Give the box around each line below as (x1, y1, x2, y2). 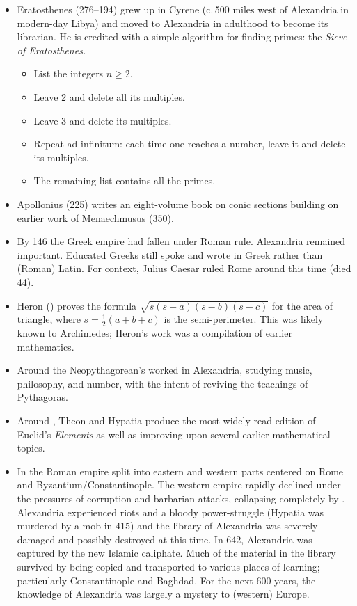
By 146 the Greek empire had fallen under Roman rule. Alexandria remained (17, 234, 346, 248)
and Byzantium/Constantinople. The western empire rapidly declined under (17, 477, 341, 492)
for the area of (271, 298, 333, 312)
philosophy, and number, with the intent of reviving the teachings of (17, 376, 308, 390)
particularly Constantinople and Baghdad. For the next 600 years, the (17, 573, 316, 587)
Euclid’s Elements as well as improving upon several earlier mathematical (17, 426, 331, 441)
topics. (17, 440, 45, 455)
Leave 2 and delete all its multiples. (33, 89, 185, 104)
